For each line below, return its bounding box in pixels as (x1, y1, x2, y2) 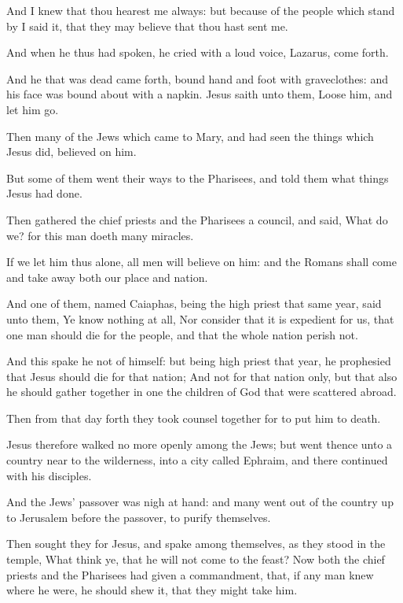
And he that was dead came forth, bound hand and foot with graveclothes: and (6, 70, 388, 87)
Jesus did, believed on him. (6, 143, 137, 160)
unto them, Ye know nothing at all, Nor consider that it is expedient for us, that (6, 310, 394, 327)
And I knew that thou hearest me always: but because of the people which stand (6, 2, 395, 18)
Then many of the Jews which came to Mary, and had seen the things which (6, 128, 374, 144)
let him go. (6, 101, 59, 117)
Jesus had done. (6, 185, 82, 202)
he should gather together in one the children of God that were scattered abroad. (6, 383, 397, 400)
